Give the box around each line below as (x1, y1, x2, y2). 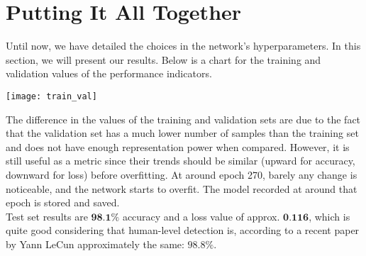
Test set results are (6, 208, 88, 223)
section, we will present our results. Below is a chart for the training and (6, 52, 321, 67)
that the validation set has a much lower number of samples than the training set (6, 126, 359, 140)
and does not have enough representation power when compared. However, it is (6, 139, 350, 154)
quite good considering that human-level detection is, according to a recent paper (6, 223, 360, 238)
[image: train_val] (6, 91, 97, 101)
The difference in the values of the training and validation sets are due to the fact (6, 111, 361, 126)
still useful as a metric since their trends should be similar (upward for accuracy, (6, 153, 355, 168)
